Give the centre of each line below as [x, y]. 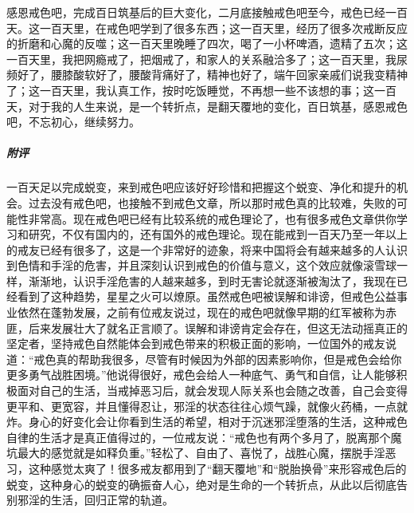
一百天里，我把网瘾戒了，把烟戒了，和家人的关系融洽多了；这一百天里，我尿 [207, 59]
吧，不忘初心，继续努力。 [73, 122]
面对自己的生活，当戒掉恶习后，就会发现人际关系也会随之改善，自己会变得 [212, 391]
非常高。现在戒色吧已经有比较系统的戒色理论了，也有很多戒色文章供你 [212, 218]
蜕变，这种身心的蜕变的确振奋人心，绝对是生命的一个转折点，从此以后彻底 [201, 484]
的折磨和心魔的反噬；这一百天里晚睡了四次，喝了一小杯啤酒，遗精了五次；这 [207, 43]
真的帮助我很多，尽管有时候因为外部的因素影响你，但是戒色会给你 [229, 359]
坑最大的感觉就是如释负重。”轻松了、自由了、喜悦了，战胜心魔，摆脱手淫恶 [201, 453]
